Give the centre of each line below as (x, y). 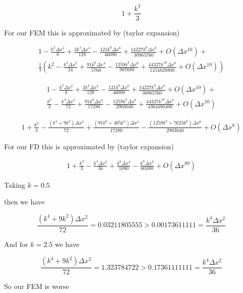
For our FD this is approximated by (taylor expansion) (89, 146)
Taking (15, 184)
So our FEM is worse (37, 286)
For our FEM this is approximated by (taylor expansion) (92, 32)
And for (16, 244)
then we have (25, 202)
